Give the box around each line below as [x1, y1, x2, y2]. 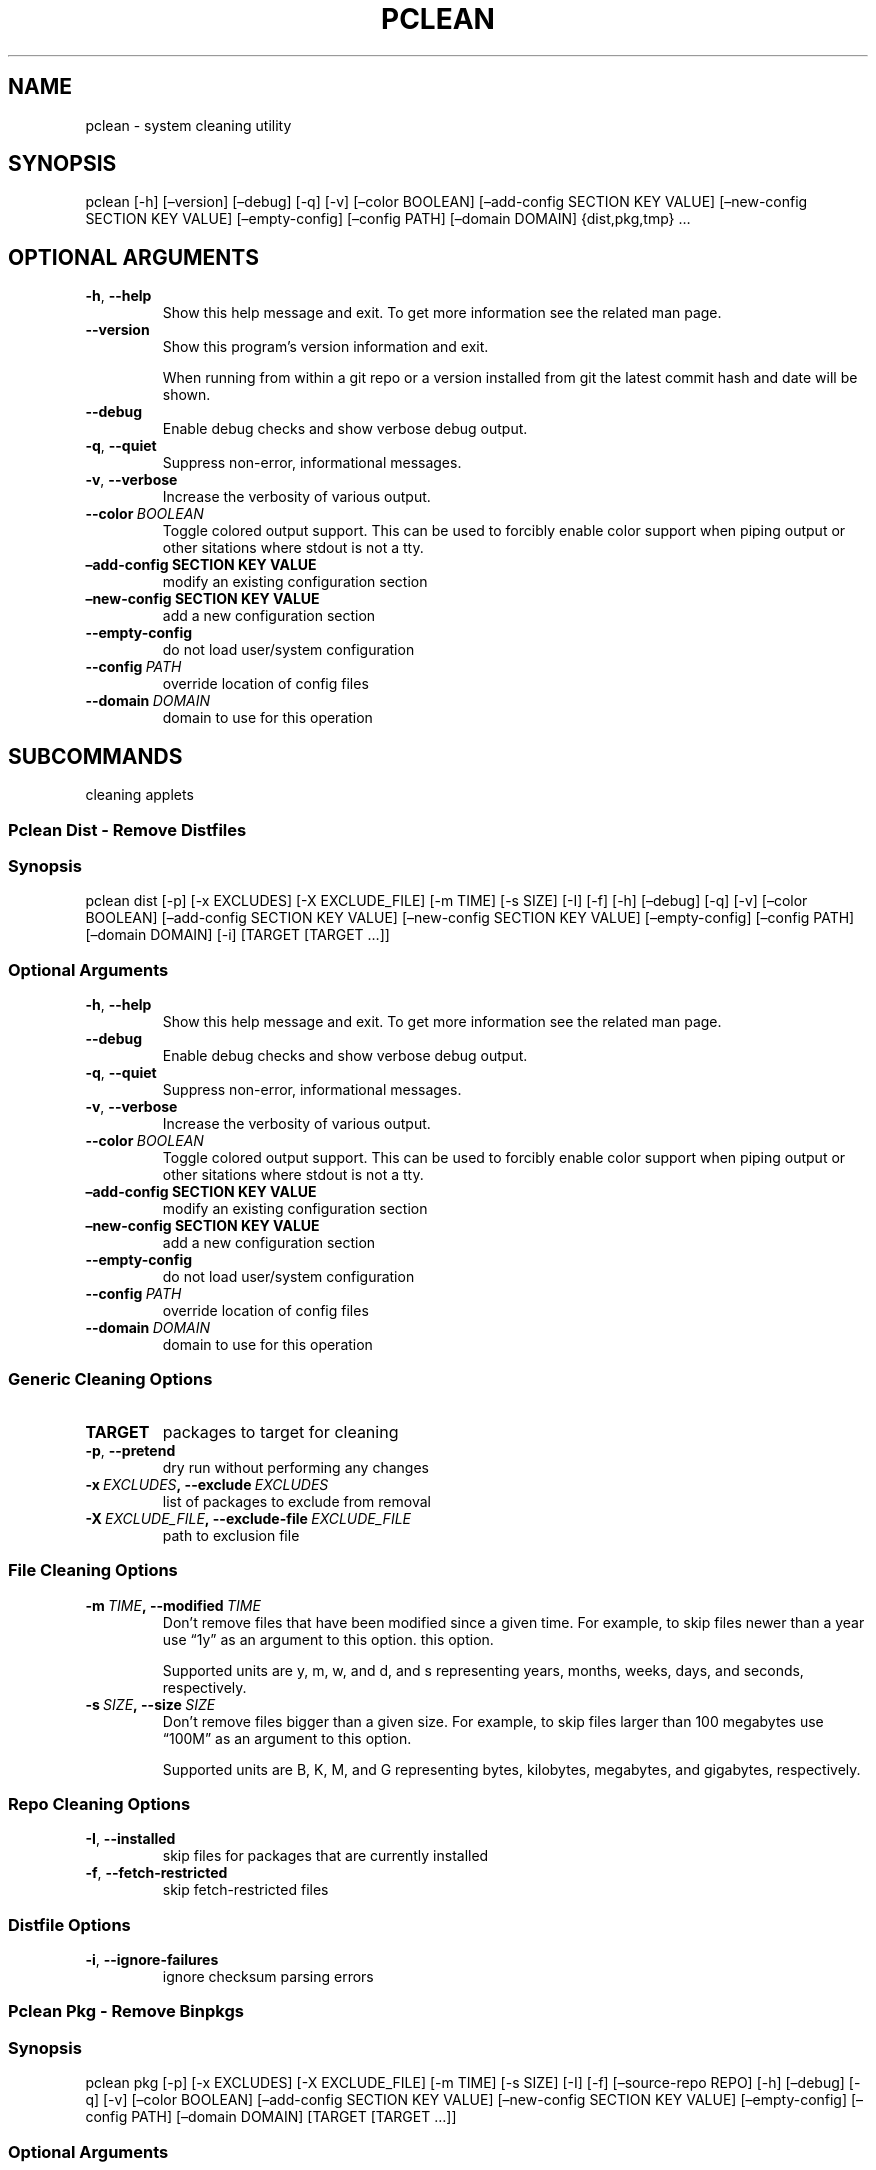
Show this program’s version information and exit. [162, 338, 489, 356]
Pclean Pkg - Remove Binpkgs [8, 2001, 244, 2022]
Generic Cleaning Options [8, 1369, 213, 1390]
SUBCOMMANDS [8, 743, 183, 769]
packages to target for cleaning [162, 1421, 399, 1442]
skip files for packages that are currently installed [162, 1847, 489, 1865]
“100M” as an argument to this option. [162, 1729, 412, 1747]
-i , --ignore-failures [85, 1951, 219, 1968]
